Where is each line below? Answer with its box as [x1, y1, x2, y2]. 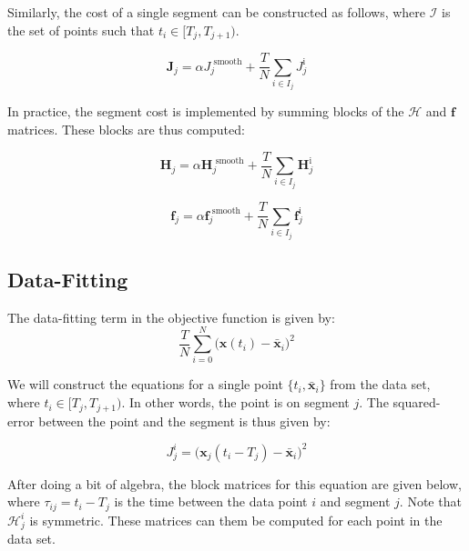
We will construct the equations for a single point [7, 375, 283, 394]
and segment [320, 492, 391, 511]
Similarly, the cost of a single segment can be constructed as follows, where [7, 3, 426, 21]
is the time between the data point [114, 492, 308, 511]
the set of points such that [7, 20, 155, 39]
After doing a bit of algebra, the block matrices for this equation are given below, [7, 474, 462, 493]
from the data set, [330, 375, 431, 394]
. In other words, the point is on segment [121, 393, 350, 412]
